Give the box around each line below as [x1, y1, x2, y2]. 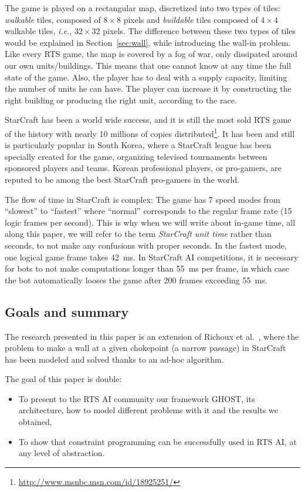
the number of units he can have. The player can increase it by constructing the [5, 82, 292, 95]
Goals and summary [5, 302, 129, 320]
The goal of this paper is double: [5, 373, 122, 385]
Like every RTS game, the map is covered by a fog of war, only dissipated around [5, 48, 297, 60]
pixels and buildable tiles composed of [123, 13, 258, 25]
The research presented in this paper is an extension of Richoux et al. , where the [5, 330, 299, 342]
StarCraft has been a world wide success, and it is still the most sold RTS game [5, 113, 292, 126]
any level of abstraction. [18, 447, 105, 459]
